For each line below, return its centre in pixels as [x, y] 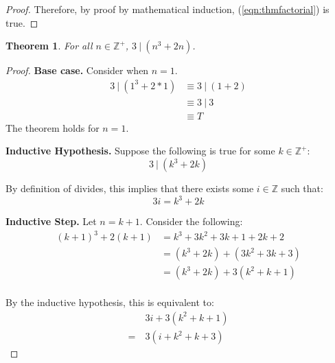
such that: [302, 188]
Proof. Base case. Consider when [77, 70]
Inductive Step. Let [51, 221]
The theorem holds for [53, 127]
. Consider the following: [191, 221]
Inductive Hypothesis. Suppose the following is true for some [140, 151]
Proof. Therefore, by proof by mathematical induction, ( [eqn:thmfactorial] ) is [167, 9]
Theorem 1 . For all [49, 46]
